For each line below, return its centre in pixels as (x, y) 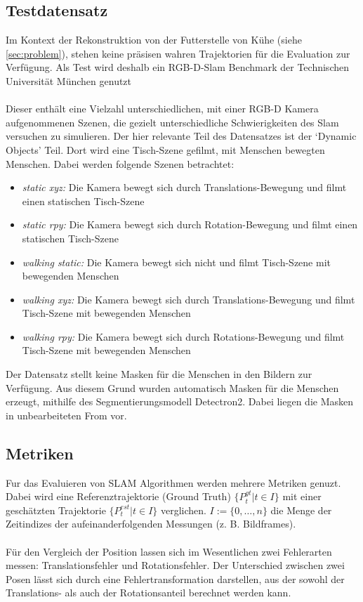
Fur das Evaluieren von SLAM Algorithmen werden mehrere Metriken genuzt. (173, 482)
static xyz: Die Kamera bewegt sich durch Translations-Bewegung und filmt (184, 187)
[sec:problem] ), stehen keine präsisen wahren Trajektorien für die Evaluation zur (178, 53)
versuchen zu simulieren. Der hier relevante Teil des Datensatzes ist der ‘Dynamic (181, 136)
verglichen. (183, 510)
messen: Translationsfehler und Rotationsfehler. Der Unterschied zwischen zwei (175, 565)
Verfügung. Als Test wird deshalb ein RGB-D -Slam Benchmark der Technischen (177, 67)
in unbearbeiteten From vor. (66, 415)
